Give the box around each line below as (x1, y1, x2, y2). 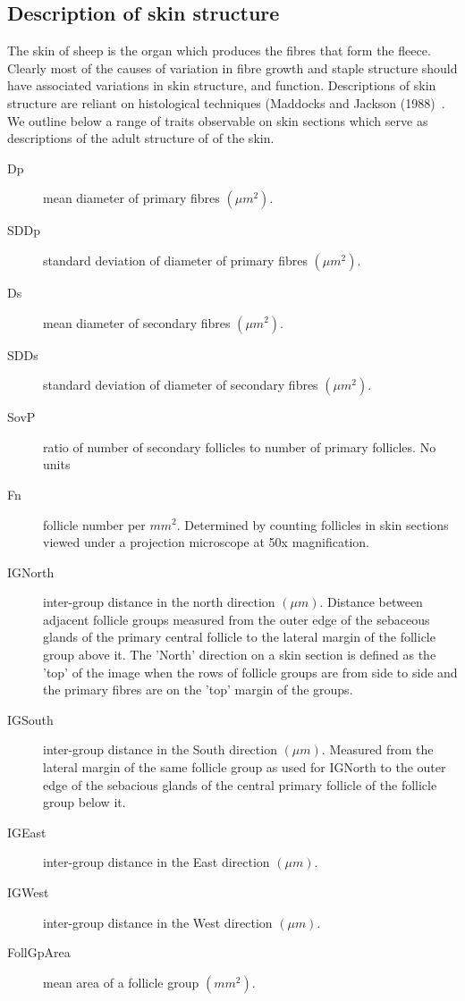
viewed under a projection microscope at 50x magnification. (43, 533, 369, 551)
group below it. (43, 793, 126, 812)
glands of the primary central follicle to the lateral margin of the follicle (43, 627, 435, 646)
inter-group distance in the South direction (43, 740, 277, 759)
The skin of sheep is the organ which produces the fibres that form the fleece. (7, 41, 431, 60)
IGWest (7, 883, 49, 902)
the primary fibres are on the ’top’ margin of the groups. (43, 680, 353, 699)
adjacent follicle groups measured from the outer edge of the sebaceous (43, 610, 430, 628)
